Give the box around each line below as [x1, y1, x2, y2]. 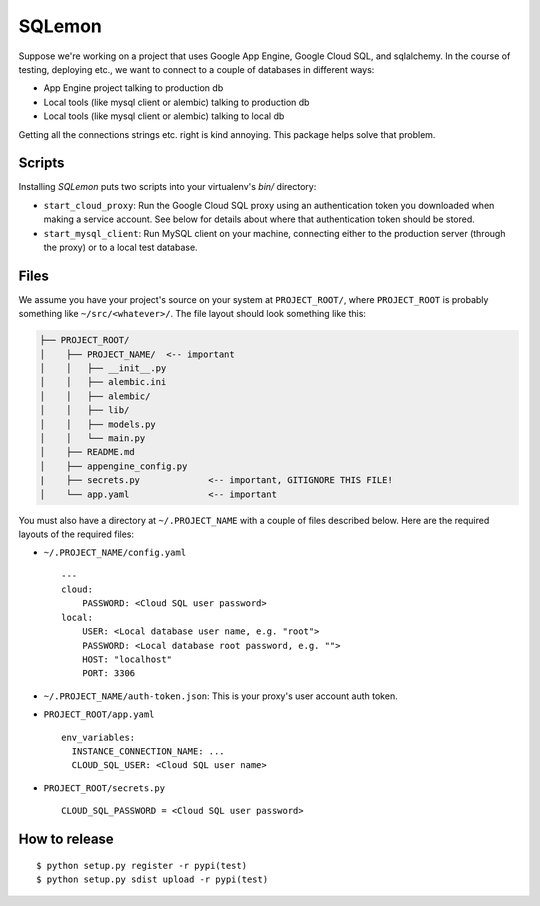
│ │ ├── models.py [39, 418, 157, 430]
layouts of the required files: [18, 528, 135, 540]
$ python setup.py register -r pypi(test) [36, 860, 248, 871]
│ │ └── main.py [39, 432, 146, 444]
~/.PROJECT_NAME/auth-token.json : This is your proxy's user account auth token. [43, 690, 399, 702]
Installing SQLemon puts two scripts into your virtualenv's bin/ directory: [18, 181, 317, 193]
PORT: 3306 [81, 668, 136, 679]
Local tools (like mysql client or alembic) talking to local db [43, 110, 285, 122]
